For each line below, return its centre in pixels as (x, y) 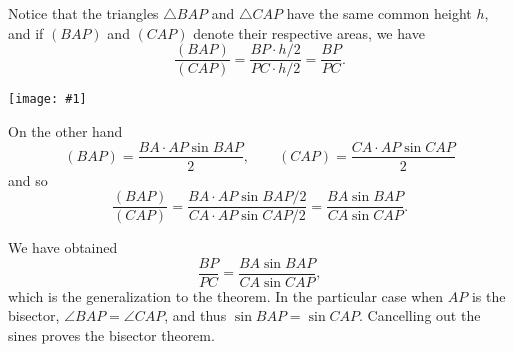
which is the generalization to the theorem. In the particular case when (226, 295)
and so (28, 179)
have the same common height (379, 13)
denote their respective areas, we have (309, 32)
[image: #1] (47, 99)
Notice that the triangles (83, 13)
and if (26, 32)
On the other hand (65, 130)
